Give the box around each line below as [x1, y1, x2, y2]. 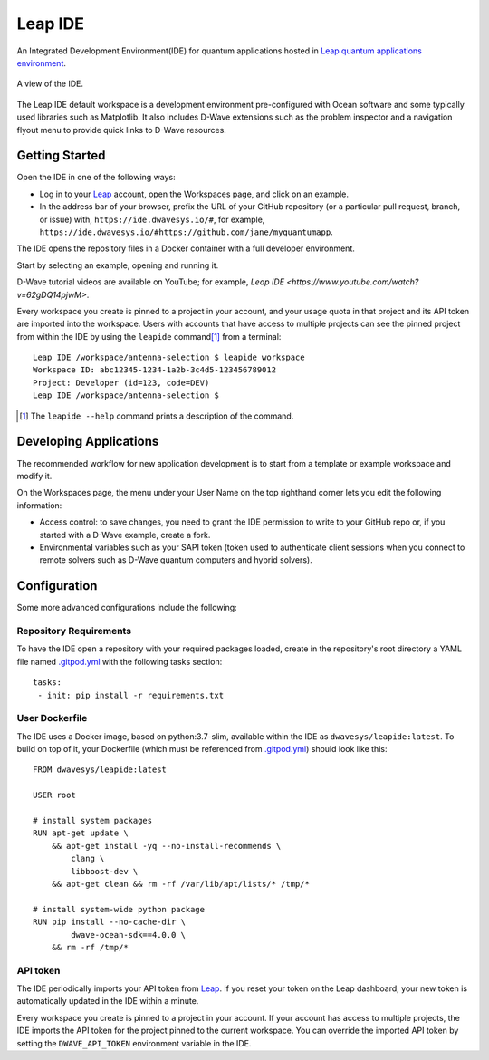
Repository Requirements [16, 624, 131, 637]
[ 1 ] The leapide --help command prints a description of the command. [19, 410, 294, 421]
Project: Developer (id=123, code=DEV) [33, 377, 210, 388]
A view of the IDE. [16, 78, 83, 90]
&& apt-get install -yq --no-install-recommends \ [51, 841, 282, 851]
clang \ [71, 853, 105, 864]
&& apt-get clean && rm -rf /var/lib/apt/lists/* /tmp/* [51, 879, 310, 889]
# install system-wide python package [33, 904, 206, 914]
